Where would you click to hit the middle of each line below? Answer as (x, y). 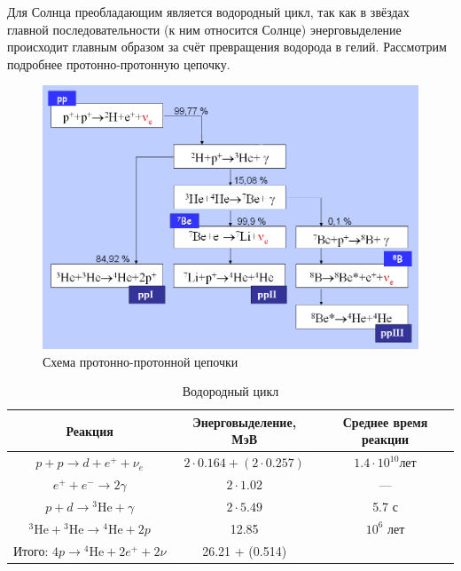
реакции (385, 439)
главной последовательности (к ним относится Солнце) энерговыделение (204, 29)
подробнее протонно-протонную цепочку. (119, 63)
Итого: (31, 552)
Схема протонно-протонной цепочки (141, 361)
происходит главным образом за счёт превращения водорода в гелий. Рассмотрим (227, 47)
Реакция (90, 430)
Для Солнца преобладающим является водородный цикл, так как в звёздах (208, 12)
